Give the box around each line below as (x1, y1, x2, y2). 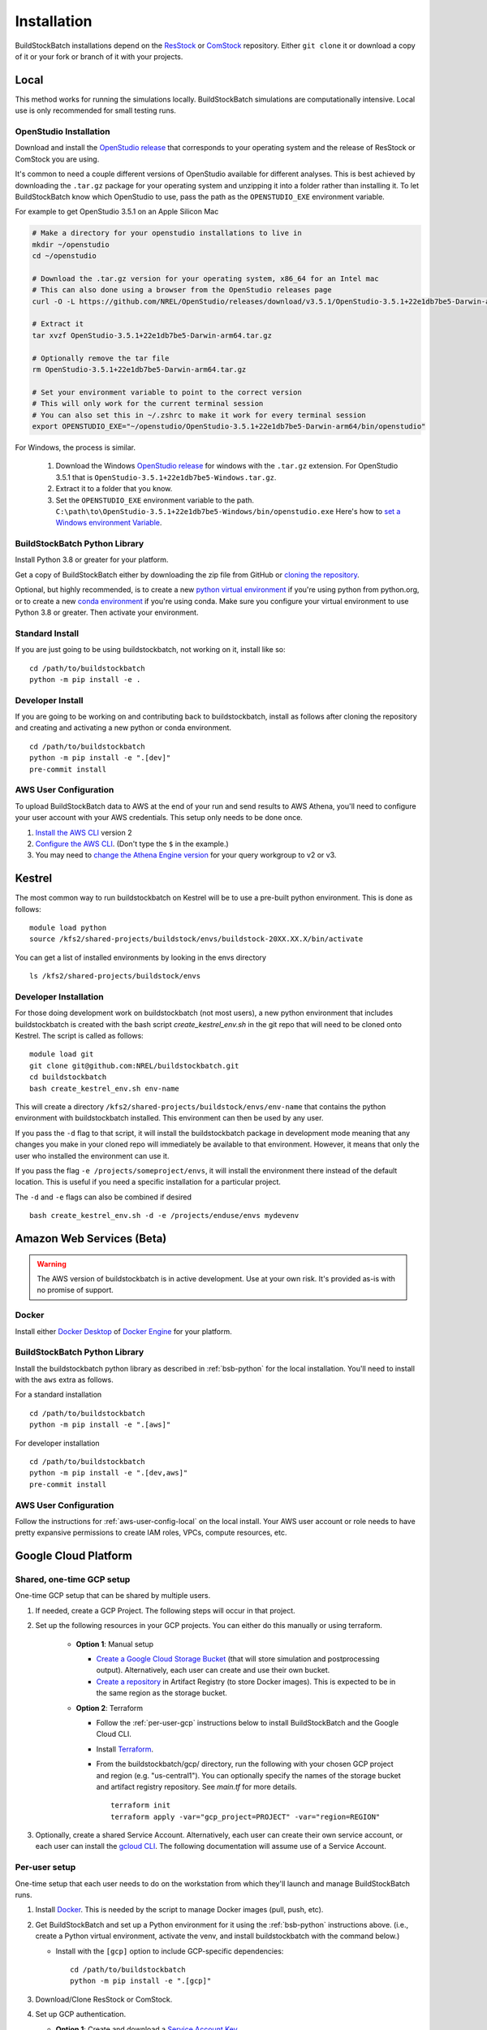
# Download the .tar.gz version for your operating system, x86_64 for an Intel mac (32, 274, 379, 283)
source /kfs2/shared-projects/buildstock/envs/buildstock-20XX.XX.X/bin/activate (29, 935, 364, 944)
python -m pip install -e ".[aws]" (29, 1420, 171, 1429)
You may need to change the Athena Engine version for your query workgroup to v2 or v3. (35, 850, 337, 860)
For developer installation (15, 1438, 101, 1448)
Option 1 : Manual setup (75, 1639, 154, 1648)
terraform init (110, 1801, 171, 1810)
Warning (37, 1259, 67, 1268)
